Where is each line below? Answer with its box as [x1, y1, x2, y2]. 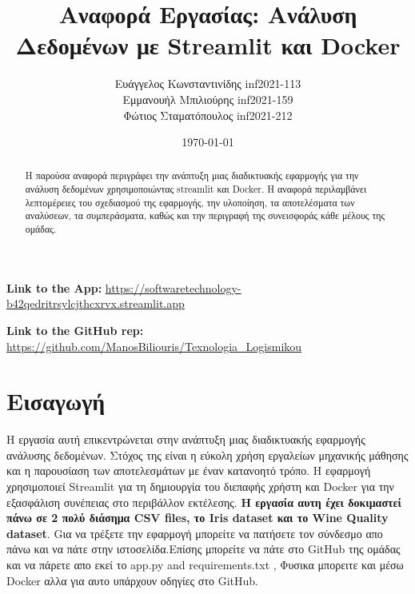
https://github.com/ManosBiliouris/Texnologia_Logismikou [6, 337, 302, 354]
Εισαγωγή [6, 385, 106, 417]
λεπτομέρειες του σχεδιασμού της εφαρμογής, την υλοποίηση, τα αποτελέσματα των [25, 195, 355, 209]
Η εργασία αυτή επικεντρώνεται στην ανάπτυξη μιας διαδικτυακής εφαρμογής [6, 431, 365, 448]
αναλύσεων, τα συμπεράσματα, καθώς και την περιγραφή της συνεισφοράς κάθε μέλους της [25, 209, 385, 222]
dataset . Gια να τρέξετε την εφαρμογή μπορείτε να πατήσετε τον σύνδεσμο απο [6, 524, 383, 541]
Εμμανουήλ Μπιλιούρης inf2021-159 [122, 90, 293, 107]
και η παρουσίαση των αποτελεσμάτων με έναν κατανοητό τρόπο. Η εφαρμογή [6, 462, 371, 479]
